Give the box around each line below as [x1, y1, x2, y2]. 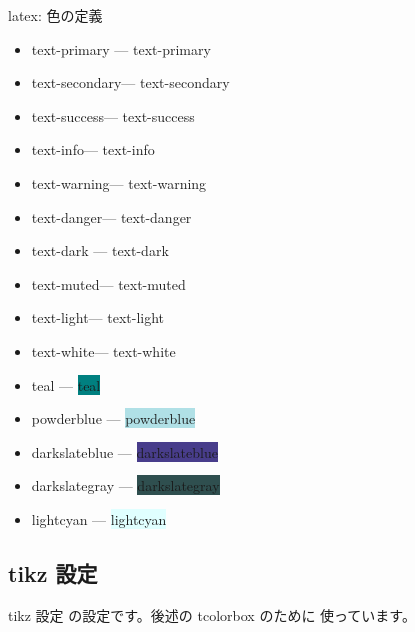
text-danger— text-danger [31, 206, 192, 227]
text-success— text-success [31, 105, 195, 126]
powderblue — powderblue [31, 408, 196, 429]
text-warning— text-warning [31, 172, 207, 193]
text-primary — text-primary [31, 38, 211, 59]
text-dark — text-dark [31, 240, 169, 261]
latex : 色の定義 [8, 5, 103, 25]
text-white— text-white [31, 340, 176, 361]
